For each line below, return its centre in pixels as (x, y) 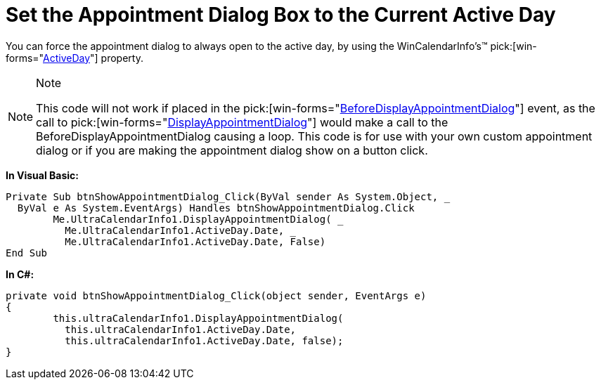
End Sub (27, 253)
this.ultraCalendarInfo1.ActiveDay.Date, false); (204, 340)
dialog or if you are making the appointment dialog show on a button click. (232, 150)
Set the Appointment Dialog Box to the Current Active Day (281, 15)
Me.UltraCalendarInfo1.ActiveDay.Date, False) (195, 241)
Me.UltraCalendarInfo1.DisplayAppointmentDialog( (192, 219)
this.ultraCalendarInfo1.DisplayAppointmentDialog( (198, 318)
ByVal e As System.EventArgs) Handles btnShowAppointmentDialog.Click (216, 208)
